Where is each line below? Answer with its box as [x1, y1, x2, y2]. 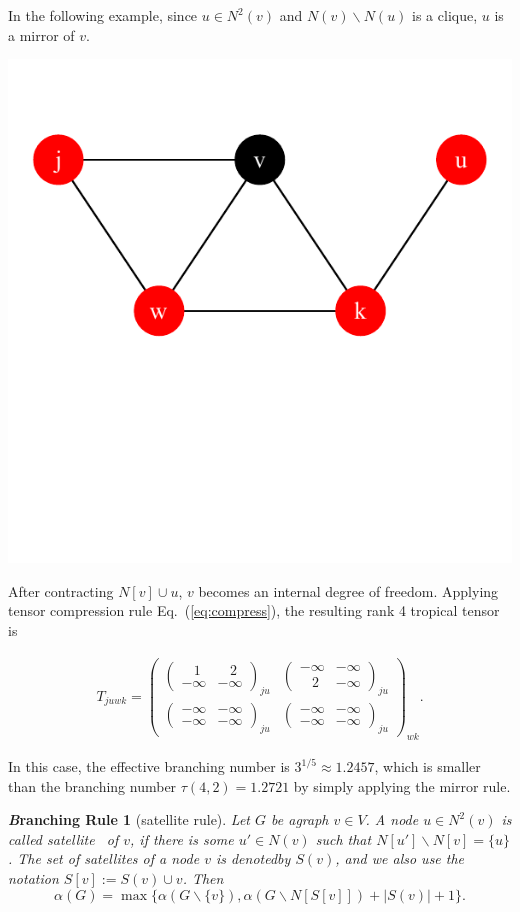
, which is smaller [374, 756, 481, 777]
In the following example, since [8, 5, 198, 25]
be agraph [271, 809, 329, 830]
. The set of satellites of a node [8, 848, 200, 869]
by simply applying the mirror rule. [293, 775, 511, 796]
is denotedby [215, 848, 291, 869]
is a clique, [412, 5, 478, 25]
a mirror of [8, 24, 75, 45]
